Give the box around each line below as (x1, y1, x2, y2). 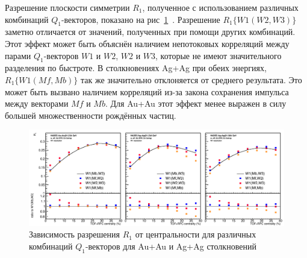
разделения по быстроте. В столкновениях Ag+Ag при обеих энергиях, (5, 61, 267, 74)
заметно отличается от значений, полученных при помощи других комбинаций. (5, 25, 296, 38)
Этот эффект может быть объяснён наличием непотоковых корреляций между (5, 37, 290, 49)
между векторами (5, 97, 69, 110)
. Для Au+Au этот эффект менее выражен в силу (105, 97, 287, 110)
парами (5, 49, 31, 61)
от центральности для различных (135, 228, 256, 241)
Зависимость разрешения (29, 228, 120, 241)
